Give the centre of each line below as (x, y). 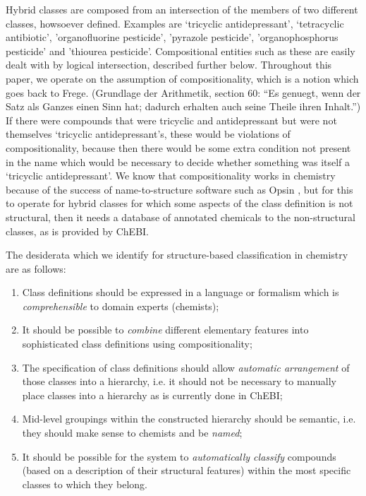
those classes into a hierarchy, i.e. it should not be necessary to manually (179, 381)
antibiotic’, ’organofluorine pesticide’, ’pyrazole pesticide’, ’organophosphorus (172, 37)
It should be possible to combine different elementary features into (165, 330)
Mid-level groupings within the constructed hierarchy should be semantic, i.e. (189, 419)
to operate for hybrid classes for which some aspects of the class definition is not (179, 203)
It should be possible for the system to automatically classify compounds (179, 456)
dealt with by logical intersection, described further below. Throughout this (169, 65)
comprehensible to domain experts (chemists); (121, 306)
